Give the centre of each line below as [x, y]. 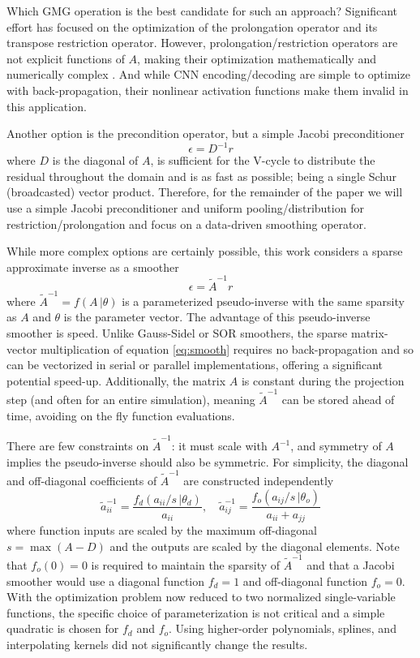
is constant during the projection [323, 380]
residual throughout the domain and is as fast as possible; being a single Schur [202, 176]
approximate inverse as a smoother [93, 267]
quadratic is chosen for [63, 628]
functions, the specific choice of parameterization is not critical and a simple [196, 612]
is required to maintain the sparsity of [186, 564]
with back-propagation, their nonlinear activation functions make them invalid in [208, 90]
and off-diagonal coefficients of [82, 480]
